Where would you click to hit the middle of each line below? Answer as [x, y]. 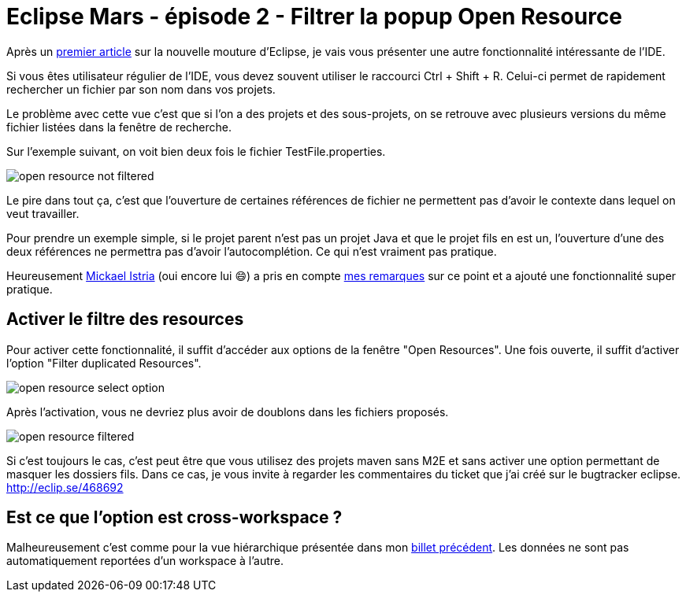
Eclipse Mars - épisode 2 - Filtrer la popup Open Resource [315, 17]
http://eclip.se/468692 [65, 487]
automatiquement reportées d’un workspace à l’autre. [145, 561]
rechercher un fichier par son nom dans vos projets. [141, 89]
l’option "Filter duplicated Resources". [104, 363]
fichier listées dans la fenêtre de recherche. [119, 127]
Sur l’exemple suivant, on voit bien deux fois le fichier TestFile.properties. [196, 151]
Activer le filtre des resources [125, 319]
